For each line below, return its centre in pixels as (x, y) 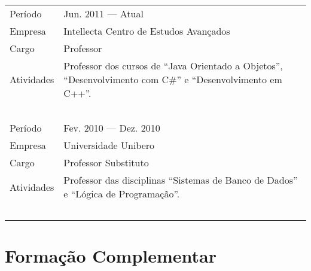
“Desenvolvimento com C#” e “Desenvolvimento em (173, 79)
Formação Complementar (111, 256)
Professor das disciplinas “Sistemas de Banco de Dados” (181, 180)
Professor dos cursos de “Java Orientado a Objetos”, (173, 66)
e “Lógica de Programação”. (122, 194)
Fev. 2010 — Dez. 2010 (112, 128)
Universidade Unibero (109, 145)
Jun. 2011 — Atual (103, 13)
